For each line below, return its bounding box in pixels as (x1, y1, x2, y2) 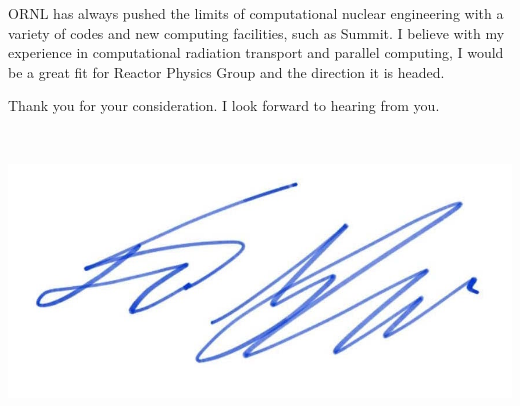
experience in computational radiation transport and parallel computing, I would (8, 42, 504, 63)
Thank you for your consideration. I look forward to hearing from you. (8, 95, 440, 116)
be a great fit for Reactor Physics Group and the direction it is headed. (8, 61, 445, 82)
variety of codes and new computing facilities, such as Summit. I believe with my (8, 22, 505, 43)
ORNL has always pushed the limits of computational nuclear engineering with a (8, 3, 504, 23)
